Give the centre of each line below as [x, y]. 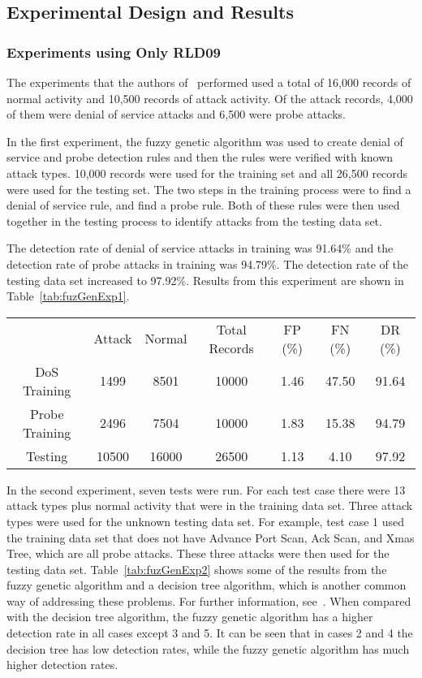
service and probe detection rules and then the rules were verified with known [200, 157]
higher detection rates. [62, 665]
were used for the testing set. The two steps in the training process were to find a [209, 189]
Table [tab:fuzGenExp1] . [68, 296]
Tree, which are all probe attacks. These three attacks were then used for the [198, 553]
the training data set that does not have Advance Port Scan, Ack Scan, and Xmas [211, 537]
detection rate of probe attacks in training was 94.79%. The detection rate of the [207, 263]
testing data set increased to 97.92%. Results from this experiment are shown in [205, 280]
